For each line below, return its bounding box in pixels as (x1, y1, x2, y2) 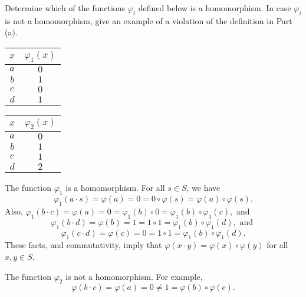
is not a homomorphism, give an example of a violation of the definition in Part (5, 14, 292, 27)
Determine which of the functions (5, 2, 126, 14)
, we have (186, 181, 221, 194)
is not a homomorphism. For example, (65, 270, 203, 282)
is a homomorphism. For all (65, 181, 165, 194)
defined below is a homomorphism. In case (138, 2, 291, 14)
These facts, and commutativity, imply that (5, 239, 162, 251)
